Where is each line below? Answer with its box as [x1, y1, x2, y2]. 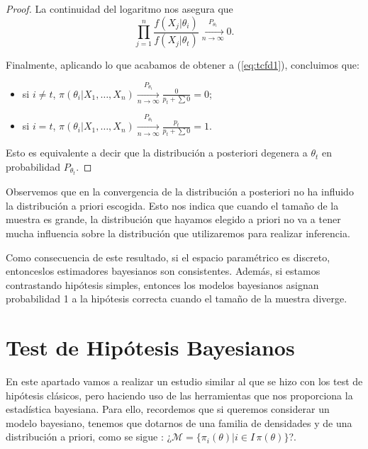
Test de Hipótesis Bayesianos [6, 333, 295, 362]
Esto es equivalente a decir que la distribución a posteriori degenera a [6, 145, 308, 160]
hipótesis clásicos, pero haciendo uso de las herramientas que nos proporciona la [6, 387, 353, 402]
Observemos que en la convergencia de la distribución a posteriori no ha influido [6, 184, 354, 199]
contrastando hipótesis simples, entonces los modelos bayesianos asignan [6, 277, 319, 292]
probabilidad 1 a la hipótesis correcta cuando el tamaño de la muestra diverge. [6, 291, 347, 306]
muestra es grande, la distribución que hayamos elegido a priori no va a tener [6, 212, 341, 227]
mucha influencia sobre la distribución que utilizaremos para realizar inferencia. [6, 225, 350, 240]
